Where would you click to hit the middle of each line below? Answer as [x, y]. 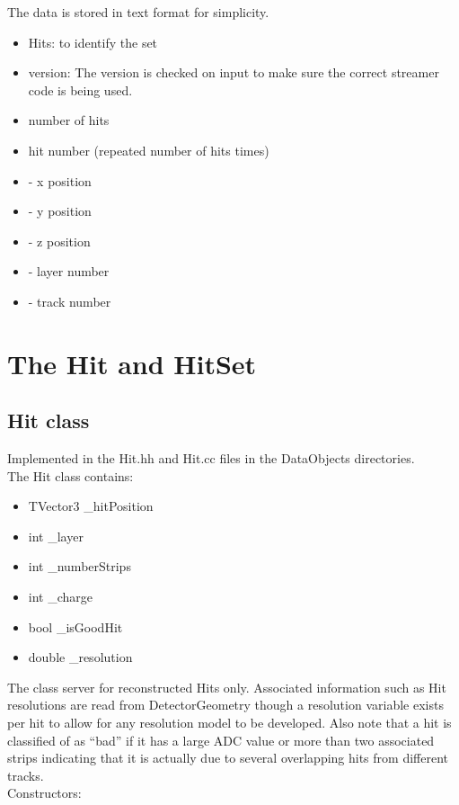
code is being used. [80, 89]
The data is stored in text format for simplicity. [138, 12]
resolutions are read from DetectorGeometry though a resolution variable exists [225, 705]
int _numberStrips [79, 566]
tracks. [26, 775]
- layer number [69, 271]
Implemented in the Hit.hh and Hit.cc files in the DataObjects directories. [211, 458]
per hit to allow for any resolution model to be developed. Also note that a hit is [229, 723]
